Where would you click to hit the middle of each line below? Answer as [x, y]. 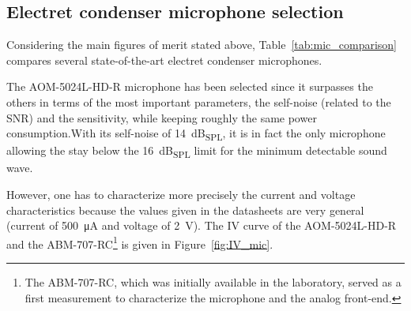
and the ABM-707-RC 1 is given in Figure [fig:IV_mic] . [140, 242]
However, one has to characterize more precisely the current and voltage [181, 195]
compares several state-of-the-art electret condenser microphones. [164, 60]
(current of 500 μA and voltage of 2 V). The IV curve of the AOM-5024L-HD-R [202, 225]
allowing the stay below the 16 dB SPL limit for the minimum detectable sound [197, 152]
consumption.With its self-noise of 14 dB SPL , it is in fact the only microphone [196, 134]
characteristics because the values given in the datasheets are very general [185, 210]
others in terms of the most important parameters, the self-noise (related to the [199, 101]
